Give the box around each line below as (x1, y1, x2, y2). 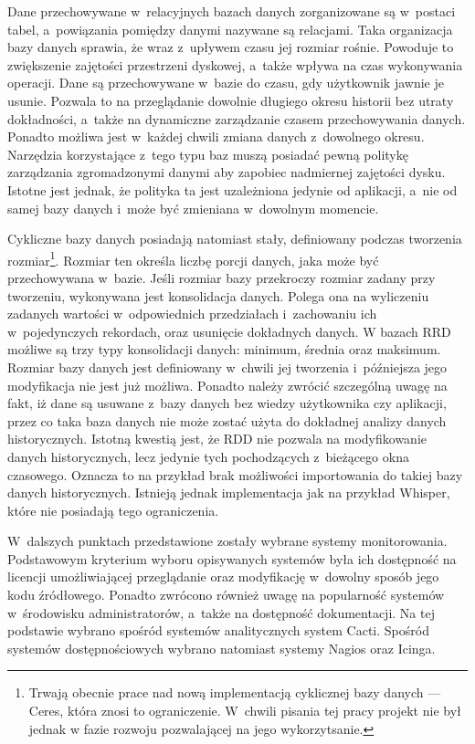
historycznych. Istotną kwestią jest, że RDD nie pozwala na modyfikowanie (7, 429, 427, 448)
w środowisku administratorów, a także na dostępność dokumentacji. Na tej (7, 603, 435, 622)
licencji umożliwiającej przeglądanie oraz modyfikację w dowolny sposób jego (7, 567, 439, 586)
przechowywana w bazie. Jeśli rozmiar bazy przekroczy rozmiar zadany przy (7, 267, 436, 287)
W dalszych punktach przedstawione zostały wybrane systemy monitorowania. (7, 531, 448, 550)
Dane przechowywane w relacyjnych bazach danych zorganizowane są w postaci (7, 2, 456, 20)
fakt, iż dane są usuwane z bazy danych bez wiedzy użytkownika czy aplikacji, (7, 393, 447, 413)
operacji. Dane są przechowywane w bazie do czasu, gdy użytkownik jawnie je (7, 73, 444, 92)
